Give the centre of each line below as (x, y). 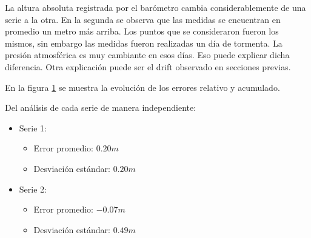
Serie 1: (33, 127)
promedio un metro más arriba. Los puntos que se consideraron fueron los (142, 31)
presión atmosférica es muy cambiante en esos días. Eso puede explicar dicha (147, 55)
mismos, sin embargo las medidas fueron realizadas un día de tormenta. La (144, 43)
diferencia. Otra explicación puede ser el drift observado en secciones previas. (148, 66)
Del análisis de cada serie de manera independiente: (101, 107)
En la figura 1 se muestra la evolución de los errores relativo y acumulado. (142, 87)
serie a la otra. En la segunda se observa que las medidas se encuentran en (143, 19)
